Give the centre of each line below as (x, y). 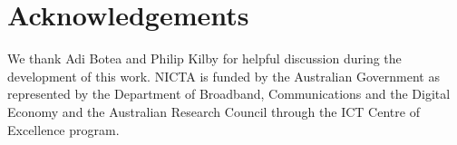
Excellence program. (63, 129)
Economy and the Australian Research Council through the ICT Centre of (214, 111)
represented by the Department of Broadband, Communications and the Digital (229, 94)
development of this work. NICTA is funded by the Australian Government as (224, 76)
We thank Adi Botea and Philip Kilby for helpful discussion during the (204, 58)
